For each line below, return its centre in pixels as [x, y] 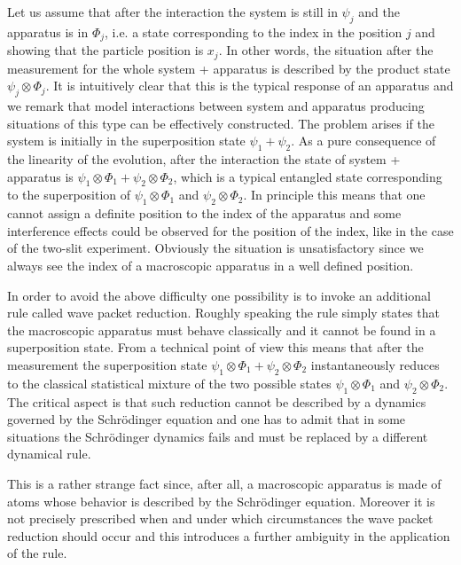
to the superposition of [69, 195]
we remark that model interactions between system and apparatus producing [216, 106]
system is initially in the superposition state [126, 141]
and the [379, 12]
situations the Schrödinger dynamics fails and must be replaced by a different [218, 436]
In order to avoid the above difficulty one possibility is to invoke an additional [219, 295]
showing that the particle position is [105, 50]
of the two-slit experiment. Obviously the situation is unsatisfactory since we [215, 248]
